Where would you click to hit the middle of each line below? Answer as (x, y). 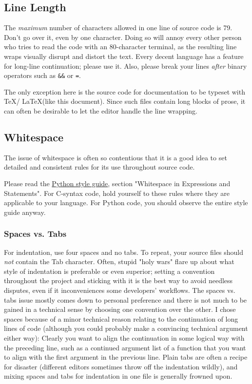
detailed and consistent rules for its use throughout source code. (99, 167)
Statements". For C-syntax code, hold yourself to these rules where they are (117, 193)
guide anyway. (25, 212)
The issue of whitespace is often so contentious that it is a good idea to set (116, 157)
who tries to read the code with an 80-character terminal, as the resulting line (120, 47)
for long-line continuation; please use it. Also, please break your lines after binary (126, 66)
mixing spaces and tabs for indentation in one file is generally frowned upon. (118, 376)
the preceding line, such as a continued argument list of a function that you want (125, 347)
